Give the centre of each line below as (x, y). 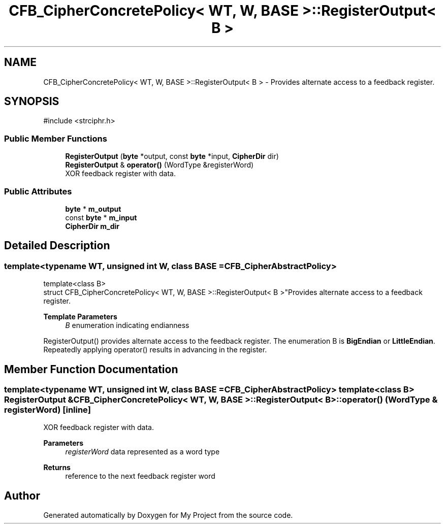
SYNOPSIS (32, 102)
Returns (57, 468)
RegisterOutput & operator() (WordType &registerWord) (160, 165)
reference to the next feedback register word (140, 476)
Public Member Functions (56, 138)
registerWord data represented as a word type (142, 452)
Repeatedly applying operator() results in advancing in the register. (155, 350)
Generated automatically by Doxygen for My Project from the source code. (168, 515)
